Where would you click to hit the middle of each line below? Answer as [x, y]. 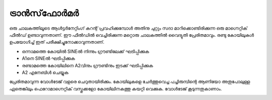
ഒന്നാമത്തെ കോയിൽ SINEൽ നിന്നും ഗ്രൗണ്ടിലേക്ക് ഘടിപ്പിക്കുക [86, 51]
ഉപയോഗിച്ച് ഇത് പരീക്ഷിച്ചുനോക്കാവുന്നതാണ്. [57, 42]
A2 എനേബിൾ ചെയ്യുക [45, 72]
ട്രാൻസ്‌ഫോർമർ [44, 13]
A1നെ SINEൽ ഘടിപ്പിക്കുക [48, 58]
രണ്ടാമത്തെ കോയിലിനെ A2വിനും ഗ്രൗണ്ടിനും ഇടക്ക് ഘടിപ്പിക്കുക [87, 65]
